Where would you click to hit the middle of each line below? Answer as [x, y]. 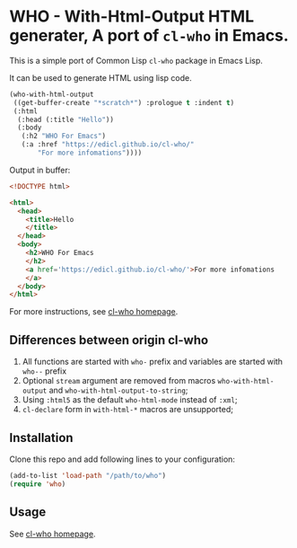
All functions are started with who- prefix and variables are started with [153, 362]
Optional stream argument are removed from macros [119, 381]
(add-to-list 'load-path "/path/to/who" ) [88, 475]
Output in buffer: [40, 170]
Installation [41, 438]
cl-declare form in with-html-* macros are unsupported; [128, 410]
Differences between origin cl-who [109, 340]
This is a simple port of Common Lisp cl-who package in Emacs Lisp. [136, 60]
